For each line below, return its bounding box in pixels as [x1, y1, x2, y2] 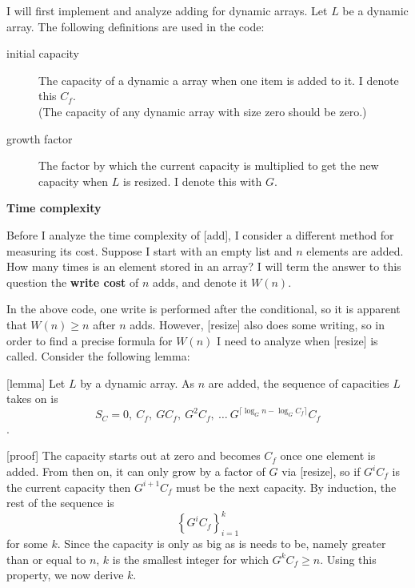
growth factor [6, 130, 73, 147]
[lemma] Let [6, 374, 66, 391]
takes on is [6, 390, 58, 407]
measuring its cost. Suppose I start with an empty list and [6, 242, 293, 259]
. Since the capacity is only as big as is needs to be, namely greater [57, 535, 386, 552]
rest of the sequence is [6, 494, 114, 511]
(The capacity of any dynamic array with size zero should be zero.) [38, 103, 367, 119]
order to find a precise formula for [6, 332, 173, 348]
